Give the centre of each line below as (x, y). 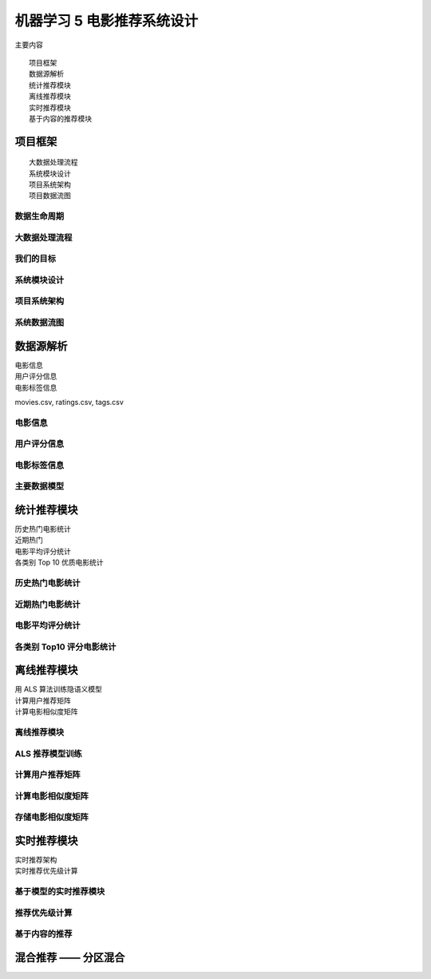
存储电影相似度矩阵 (52, 817)
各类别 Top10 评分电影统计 (65, 647)
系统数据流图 (40, 323)
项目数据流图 (50, 196)
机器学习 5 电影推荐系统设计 (107, 21)
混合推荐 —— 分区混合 (70, 957)
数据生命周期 (40, 216)
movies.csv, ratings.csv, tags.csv (69, 402)
